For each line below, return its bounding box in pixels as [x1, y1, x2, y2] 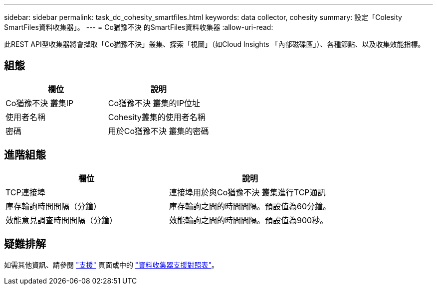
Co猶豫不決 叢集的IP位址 [108, 98, 201, 108]
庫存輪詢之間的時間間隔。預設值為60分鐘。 [169, 201, 331, 211]
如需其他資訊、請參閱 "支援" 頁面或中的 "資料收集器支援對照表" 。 [4, 260, 218, 269]
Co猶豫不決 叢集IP [5, 98, 74, 108]
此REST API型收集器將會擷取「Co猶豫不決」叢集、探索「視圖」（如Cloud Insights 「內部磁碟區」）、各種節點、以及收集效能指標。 [4, 40, 425, 48]
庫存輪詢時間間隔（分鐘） [5, 201, 102, 211]
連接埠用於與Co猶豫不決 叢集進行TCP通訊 [169, 187, 326, 197]
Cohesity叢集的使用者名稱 [108, 112, 206, 122]
